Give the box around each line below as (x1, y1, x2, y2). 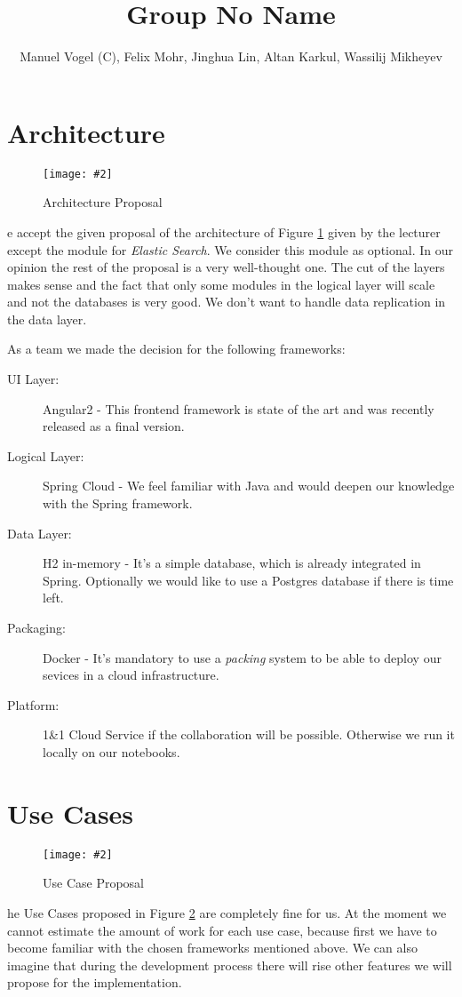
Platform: (7, 695, 60, 714)
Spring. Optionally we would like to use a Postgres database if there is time (43, 570, 454, 589)
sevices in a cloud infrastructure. (43, 666, 219, 684)
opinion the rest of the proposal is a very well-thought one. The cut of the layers (7, 258, 445, 276)
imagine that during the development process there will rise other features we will (7, 955, 452, 974)
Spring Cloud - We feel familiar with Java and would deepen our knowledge (43, 476, 455, 495)
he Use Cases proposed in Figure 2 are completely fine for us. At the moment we (7, 903, 447, 921)
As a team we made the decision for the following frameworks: (7, 339, 346, 358)
